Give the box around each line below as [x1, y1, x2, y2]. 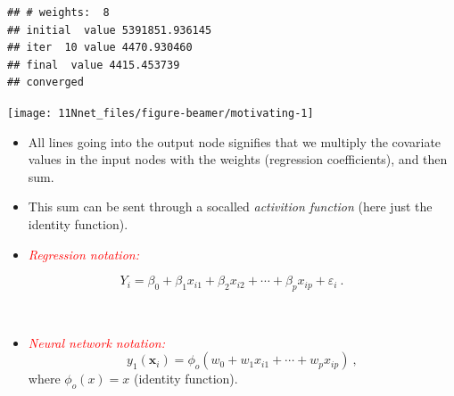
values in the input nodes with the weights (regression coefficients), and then [28, 150, 448, 169]
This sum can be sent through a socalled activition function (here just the [28, 197, 433, 216]
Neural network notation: [28, 333, 165, 351]
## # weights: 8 [7, 6, 110, 19]
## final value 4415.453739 [7, 58, 180, 71]
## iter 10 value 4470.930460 [7, 41, 193, 54]
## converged [7, 76, 84, 89]
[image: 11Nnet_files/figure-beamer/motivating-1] [7, 106, 314, 120]
